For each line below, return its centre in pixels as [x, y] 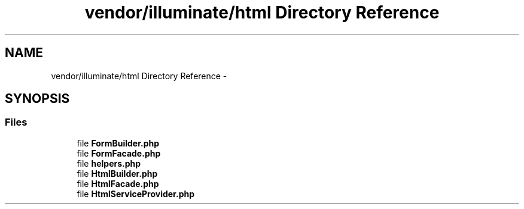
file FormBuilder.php [118, 143]
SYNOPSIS [37, 99]
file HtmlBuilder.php [117, 173]
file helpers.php [109, 163]
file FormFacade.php [119, 153]
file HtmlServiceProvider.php [135, 194]
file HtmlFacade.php [118, 183]
